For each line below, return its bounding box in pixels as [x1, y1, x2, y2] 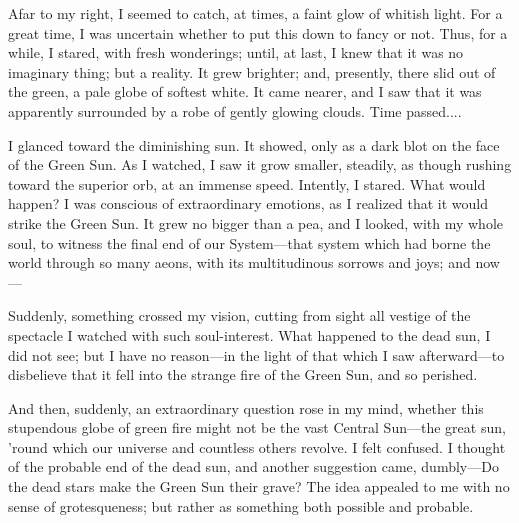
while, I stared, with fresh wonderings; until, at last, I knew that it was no [8, 42, 464, 63]
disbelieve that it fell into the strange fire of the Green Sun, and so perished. [8, 364, 478, 385]
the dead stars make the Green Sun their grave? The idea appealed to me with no [8, 476, 510, 497]
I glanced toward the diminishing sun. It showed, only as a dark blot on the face [8, 134, 500, 155]
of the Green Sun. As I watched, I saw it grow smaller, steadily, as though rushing [8, 154, 512, 175]
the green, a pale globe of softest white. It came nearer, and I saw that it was [8, 81, 482, 102]
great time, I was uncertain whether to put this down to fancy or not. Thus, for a [8, 22, 508, 43]
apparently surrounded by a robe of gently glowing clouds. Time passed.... [8, 100, 462, 121]
